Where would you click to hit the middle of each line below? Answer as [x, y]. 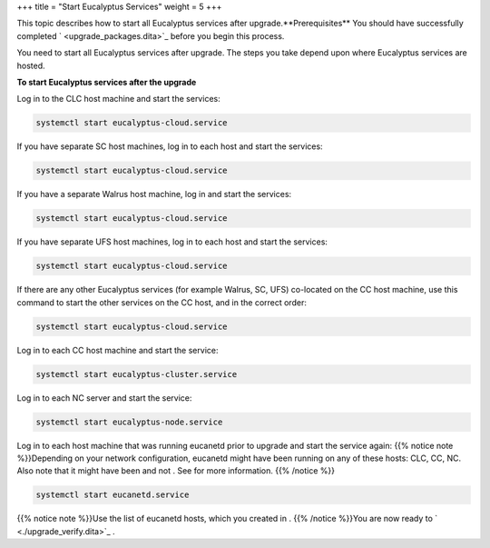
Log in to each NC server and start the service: [104, 398]
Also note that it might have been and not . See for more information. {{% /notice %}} [176, 471]
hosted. [31, 65]
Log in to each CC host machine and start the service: [118, 350]
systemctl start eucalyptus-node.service [129, 422]
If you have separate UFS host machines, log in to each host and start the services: [172, 242]
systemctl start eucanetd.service [113, 495]
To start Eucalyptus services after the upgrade [107, 82]
